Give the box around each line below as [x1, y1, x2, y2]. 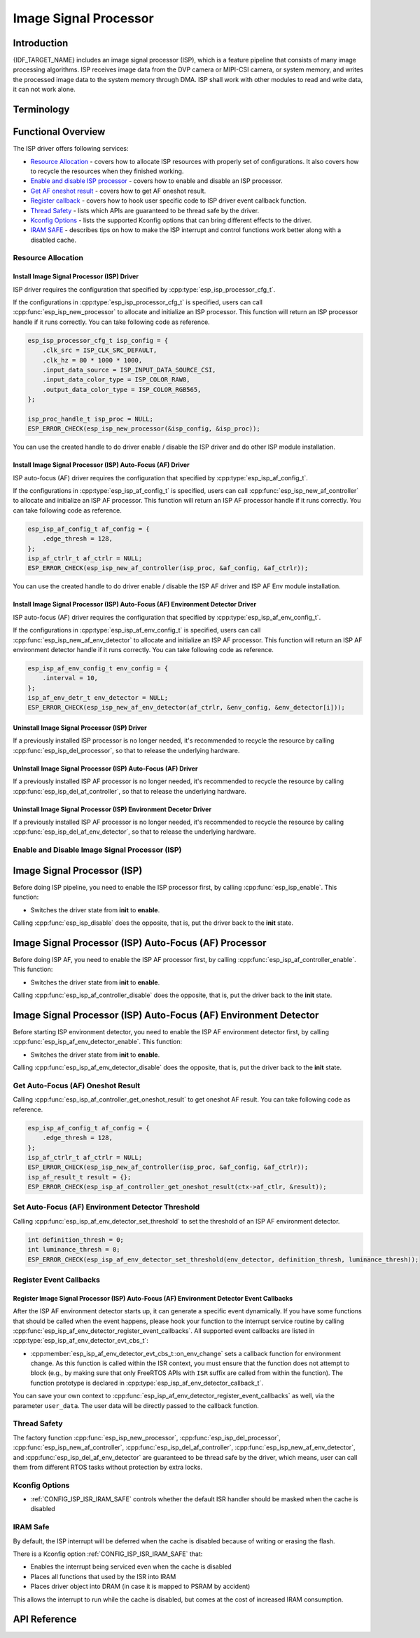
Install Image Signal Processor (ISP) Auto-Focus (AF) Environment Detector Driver [13, 600, 257, 609]
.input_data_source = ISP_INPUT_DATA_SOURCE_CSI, [42, 365, 216, 374]
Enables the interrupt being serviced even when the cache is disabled [30, 1562, 232, 1571]
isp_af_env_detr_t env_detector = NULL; [27, 694, 168, 702]
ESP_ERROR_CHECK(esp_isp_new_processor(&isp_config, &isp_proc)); [27, 425, 260, 433]
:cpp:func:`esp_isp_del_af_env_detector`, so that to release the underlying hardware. [13, 827, 256, 836]
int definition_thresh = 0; [27, 1236, 124, 1244]
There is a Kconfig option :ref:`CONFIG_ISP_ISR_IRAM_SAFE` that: [13, 1550, 203, 1558]
